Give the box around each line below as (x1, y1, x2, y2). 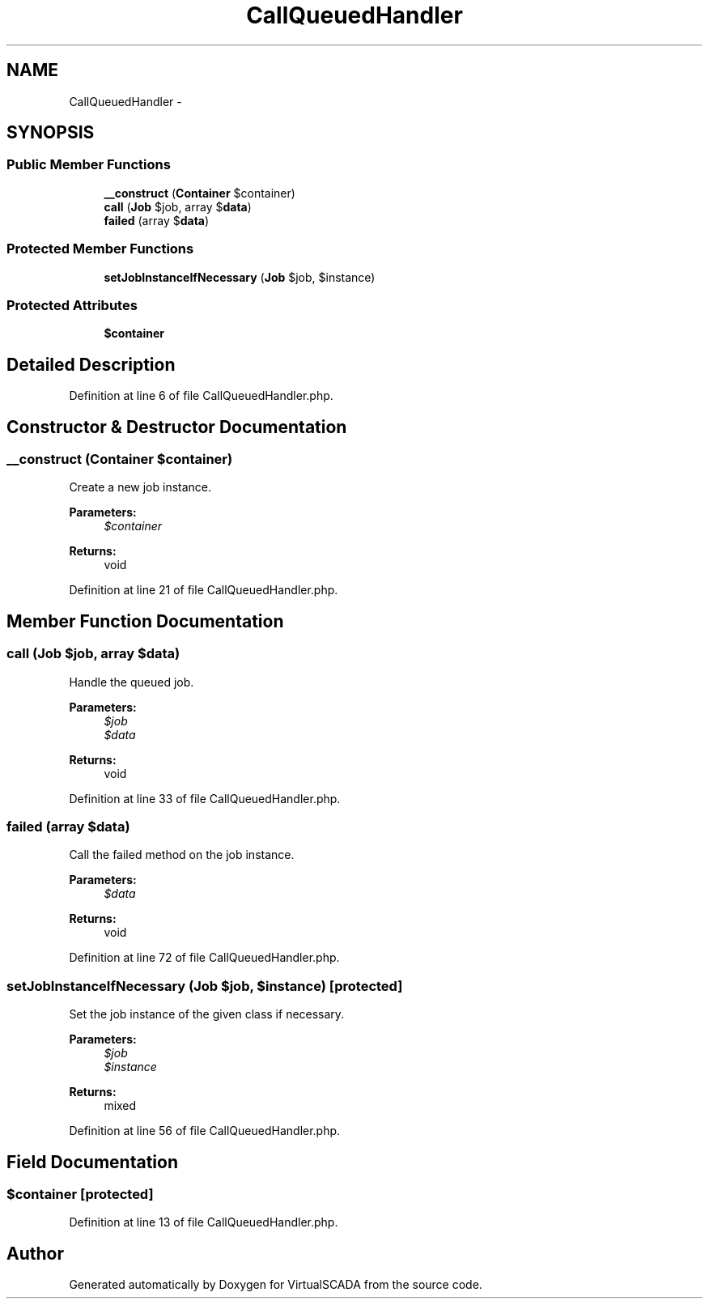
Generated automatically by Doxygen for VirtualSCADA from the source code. (69, 1277, 482, 1292)
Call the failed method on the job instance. (69, 848, 295, 862)
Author (6, 1243, 64, 1264)
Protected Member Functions (6, 240, 194, 257)
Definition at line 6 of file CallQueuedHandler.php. (69, 389, 333, 403)
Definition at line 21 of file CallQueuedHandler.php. (69, 583, 338, 597)
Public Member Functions (6, 156, 171, 173)
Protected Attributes (6, 296, 138, 313)
